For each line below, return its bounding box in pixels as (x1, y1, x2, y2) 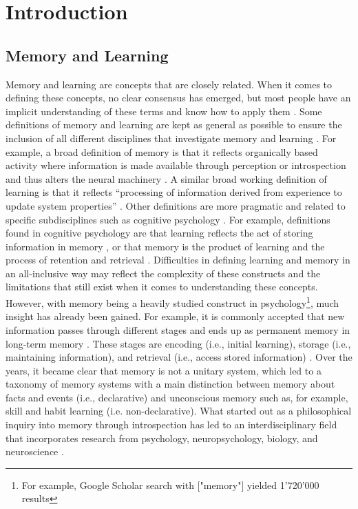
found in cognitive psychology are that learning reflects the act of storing (6, 226, 313, 240)
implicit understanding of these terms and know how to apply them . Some (6, 103, 322, 118)
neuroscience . (6, 444, 64, 459)
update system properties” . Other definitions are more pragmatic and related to (6, 198, 346, 212)
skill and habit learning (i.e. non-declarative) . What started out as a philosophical (6, 403, 352, 418)
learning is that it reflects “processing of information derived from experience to (6, 185, 342, 199)
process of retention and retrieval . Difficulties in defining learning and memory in (6, 252, 350, 267)
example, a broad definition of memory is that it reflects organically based (6, 144, 318, 159)
